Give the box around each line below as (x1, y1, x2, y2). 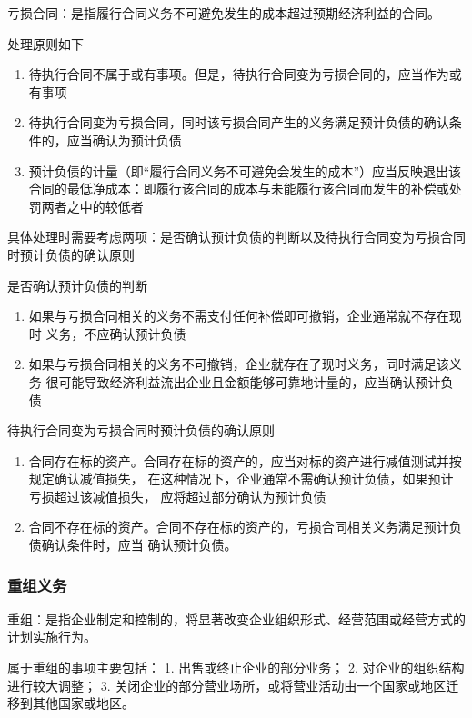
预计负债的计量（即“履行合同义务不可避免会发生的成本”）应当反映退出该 (28, 161, 462, 180)
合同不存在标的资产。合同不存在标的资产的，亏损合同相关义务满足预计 (28, 517, 449, 536)
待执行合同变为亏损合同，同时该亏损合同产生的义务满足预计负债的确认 (28, 113, 449, 132)
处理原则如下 (7, 34, 84, 53)
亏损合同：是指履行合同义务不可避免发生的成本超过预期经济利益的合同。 (7, 4, 440, 22)
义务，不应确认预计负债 (45, 324, 186, 343)
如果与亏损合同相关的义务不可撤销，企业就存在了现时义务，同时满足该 (28, 354, 449, 374)
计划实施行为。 (7, 627, 96, 646)
